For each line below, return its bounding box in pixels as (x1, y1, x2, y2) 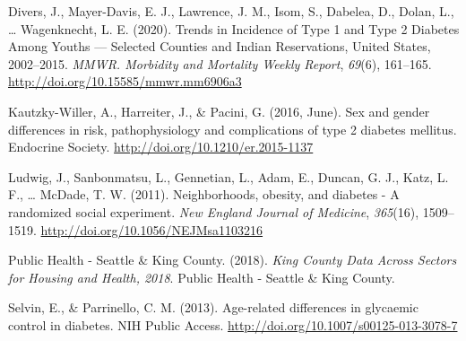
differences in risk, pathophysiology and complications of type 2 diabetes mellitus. (8, 119, 457, 138)
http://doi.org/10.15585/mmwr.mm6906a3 (8, 72, 242, 91)
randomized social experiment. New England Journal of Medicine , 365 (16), (8, 202, 419, 221)
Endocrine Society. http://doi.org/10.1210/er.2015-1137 (8, 137, 314, 156)
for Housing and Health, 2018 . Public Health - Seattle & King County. (8, 267, 395, 286)
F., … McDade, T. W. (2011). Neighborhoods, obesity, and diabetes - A (8, 185, 400, 204)
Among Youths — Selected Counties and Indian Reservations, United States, (8, 37, 431, 56)
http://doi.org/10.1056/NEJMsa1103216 (40, 220, 263, 239)
